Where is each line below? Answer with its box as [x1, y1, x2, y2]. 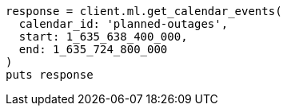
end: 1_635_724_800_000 [18, 43, 168, 56]
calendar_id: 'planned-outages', [18, 17, 229, 30]
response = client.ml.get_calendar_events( [6, 5, 282, 17]
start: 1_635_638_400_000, [18, 30, 188, 43]
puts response [6, 68, 94, 81]
